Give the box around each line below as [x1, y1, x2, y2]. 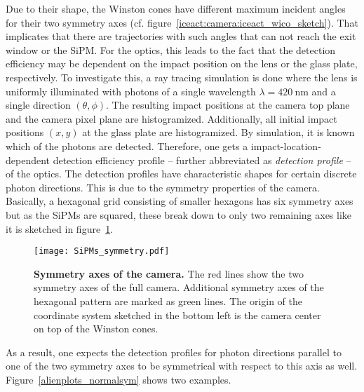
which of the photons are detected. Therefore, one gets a [6, 138, 248, 153]
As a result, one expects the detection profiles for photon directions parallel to [6, 344, 342, 359]
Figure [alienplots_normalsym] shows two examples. [6, 372, 231, 386]
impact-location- [250, 138, 321, 153]
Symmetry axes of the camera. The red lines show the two [34, 266, 304, 281]
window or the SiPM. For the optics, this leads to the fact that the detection [6, 42, 336, 57]
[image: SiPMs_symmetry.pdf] [34, 246, 170, 257]
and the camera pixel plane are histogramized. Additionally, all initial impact [6, 111, 337, 126]
